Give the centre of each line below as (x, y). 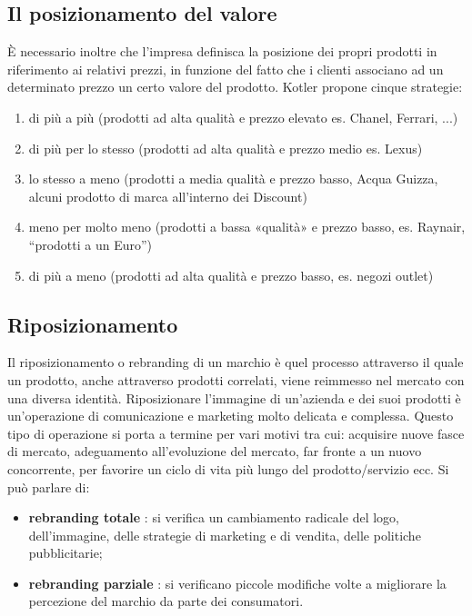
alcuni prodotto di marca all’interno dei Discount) (168, 196)
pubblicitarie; (65, 553)
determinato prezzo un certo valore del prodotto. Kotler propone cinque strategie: (235, 87)
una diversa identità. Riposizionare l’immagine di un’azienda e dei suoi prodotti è (234, 397)
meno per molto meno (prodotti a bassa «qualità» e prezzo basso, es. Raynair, (247, 227)
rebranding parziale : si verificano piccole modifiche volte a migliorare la (237, 583)
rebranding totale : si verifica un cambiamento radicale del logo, (214, 517)
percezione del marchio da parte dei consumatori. (166, 601)
